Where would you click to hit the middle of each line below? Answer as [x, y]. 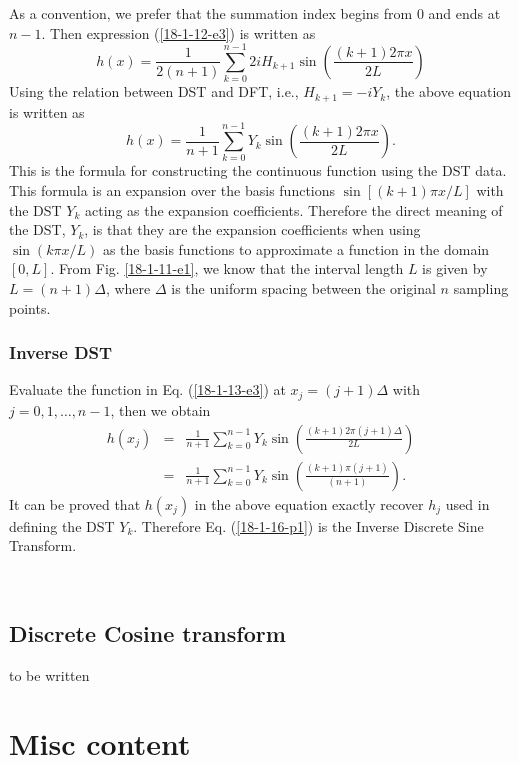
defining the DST [62, 525]
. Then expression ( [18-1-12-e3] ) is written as [178, 32]
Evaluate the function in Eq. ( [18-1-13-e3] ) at [147, 389]
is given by [455, 268]
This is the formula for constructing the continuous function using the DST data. [258, 170]
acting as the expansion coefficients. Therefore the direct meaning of [294, 209]
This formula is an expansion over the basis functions [172, 190]
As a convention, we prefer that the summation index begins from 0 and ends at [255, 13]
